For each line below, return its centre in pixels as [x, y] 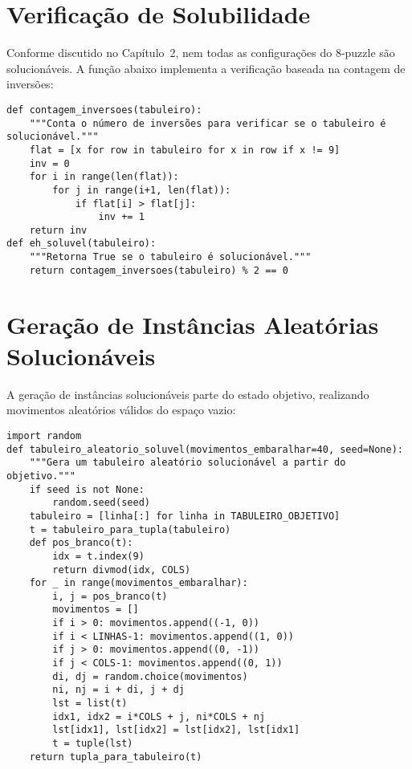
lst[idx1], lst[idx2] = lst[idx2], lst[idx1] [176, 730]
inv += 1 [121, 217]
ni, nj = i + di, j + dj [118, 690]
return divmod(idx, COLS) [122, 570]
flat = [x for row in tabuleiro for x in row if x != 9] [185, 150]
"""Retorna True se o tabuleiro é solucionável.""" [170, 257]
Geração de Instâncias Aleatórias [193, 324]
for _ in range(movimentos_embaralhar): [139, 583]
